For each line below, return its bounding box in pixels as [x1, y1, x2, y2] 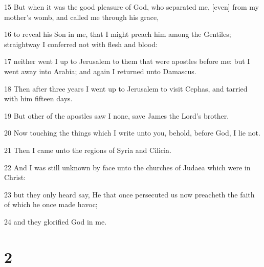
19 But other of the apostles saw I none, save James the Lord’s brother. [4, 110, 229, 121]
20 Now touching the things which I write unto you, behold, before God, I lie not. [4, 127, 260, 138]
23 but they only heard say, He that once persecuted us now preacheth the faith [4, 189, 255, 199]
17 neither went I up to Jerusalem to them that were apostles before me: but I [4, 56, 250, 66]
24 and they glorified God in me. [4, 216, 107, 227]
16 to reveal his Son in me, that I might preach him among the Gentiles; [4, 29, 231, 39]
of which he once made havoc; [4, 199, 98, 210]
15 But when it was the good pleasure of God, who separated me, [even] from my [4, 2, 259, 12]
